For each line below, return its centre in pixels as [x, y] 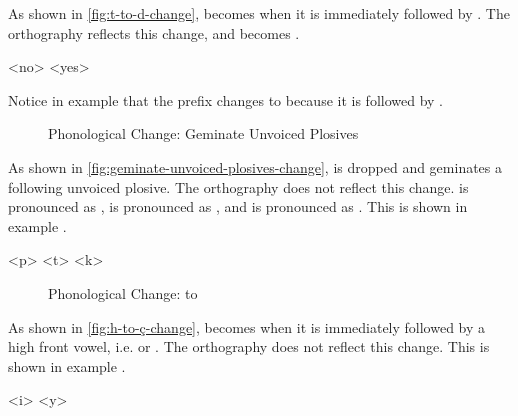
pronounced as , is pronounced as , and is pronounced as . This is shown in [238, 206]
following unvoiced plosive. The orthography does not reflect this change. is [238, 186]
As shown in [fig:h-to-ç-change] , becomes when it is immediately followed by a [247, 326]
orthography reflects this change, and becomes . [154, 32]
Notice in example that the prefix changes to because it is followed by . [226, 99]
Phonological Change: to [123, 292]
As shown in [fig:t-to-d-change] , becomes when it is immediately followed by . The [259, 13]
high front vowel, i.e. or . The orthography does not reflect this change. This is [249, 346]
